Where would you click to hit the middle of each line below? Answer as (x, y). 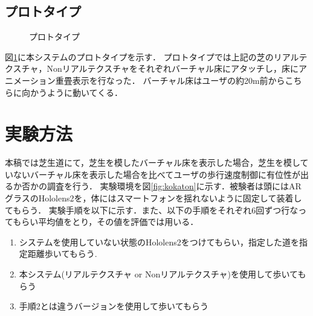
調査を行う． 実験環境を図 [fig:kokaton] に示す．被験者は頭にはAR (174, 186)
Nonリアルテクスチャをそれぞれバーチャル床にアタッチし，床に (173, 68)
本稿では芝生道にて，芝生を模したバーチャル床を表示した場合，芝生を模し (153, 163)
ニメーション (30, 80)
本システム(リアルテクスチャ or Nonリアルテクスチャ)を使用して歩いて (158, 274)
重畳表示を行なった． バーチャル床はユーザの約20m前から (170, 80)
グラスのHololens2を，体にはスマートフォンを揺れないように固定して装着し (153, 198)
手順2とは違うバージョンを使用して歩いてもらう (114, 306)
